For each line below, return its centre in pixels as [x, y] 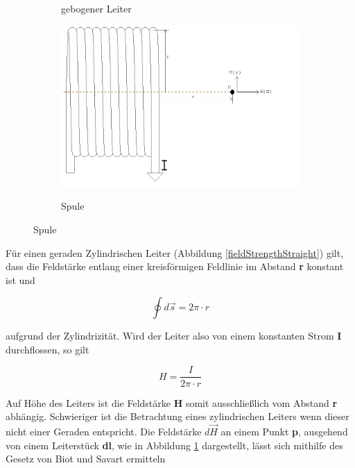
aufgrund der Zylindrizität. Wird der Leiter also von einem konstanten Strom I [174, 336]
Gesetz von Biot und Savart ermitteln [86, 459]
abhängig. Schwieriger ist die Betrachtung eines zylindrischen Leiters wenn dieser [177, 416]
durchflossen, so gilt [47, 349]
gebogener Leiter [96, 8]
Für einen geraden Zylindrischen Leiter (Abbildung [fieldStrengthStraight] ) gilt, [175, 252]
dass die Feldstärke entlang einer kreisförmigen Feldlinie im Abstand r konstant [175, 266]
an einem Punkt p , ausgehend [284, 431]
